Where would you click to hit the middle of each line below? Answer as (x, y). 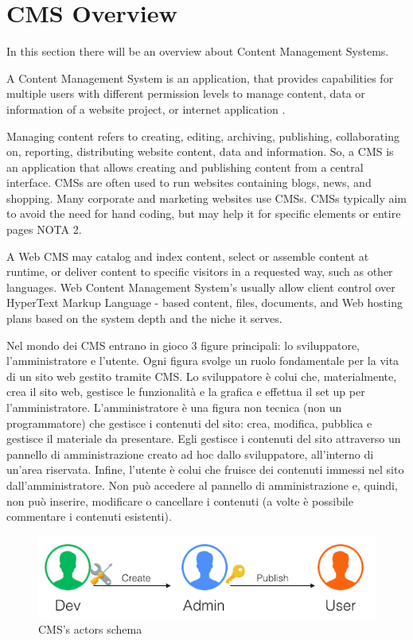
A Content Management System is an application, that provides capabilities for (200, 78)
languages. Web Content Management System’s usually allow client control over (201, 287)
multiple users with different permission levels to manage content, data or (186, 93)
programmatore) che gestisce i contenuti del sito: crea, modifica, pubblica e (189, 423)
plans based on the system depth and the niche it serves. (144, 318)
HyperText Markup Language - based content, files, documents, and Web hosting (205, 303)
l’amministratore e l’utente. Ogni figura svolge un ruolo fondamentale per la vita (203, 361)
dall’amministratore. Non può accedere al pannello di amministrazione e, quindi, (202, 485)
